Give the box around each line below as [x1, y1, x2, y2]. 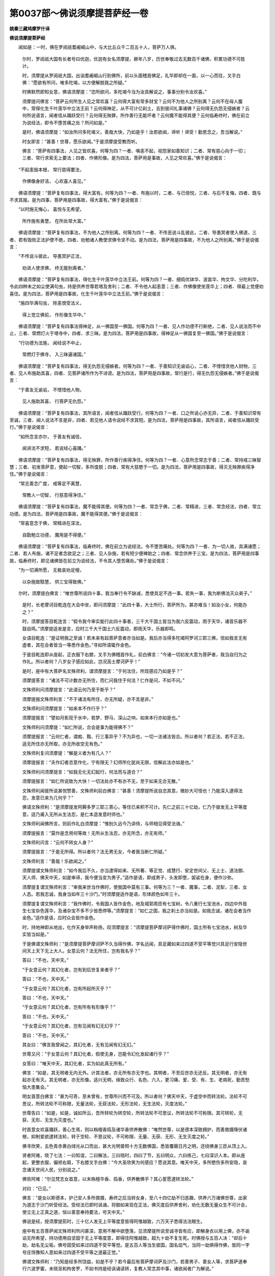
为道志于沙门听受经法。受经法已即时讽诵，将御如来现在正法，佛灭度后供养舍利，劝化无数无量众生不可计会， [22, 1202, 250, 1208]
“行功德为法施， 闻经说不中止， [18, 339, 85, 346]
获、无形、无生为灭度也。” [22, 1117, 76, 1123]
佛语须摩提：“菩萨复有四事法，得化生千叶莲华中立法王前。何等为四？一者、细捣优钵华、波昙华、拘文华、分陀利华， [18, 276, 262, 283]
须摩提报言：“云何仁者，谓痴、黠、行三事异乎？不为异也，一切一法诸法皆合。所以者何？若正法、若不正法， [22, 733, 248, 740]
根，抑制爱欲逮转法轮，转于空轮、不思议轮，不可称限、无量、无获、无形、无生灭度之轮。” [22, 1134, 210, 1140]
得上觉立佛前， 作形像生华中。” [22, 311, 86, 317]
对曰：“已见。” [22, 1185, 51, 1191]
